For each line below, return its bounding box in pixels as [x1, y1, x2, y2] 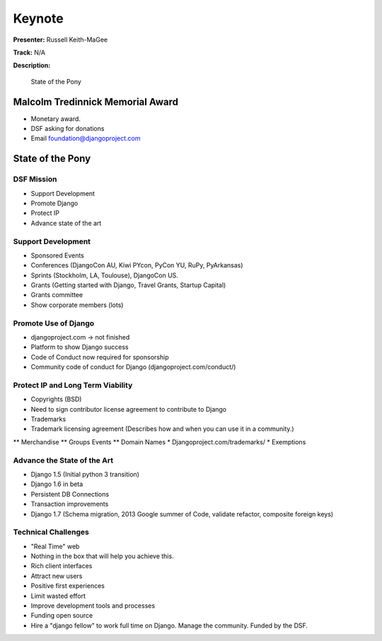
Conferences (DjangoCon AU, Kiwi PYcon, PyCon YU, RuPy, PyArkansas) [30, 261, 243, 270]
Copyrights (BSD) [30, 395, 82, 403]
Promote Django [30, 199, 79, 207]
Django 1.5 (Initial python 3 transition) [30, 470, 139, 478]
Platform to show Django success [30, 343, 129, 352]
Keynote [13, 11, 64, 26]
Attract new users [30, 572, 83, 580]
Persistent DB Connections [30, 490, 110, 498]
